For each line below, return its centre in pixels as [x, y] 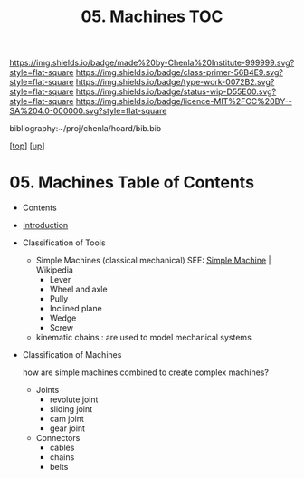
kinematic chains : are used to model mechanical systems [143, 338]
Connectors [58, 438]
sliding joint [71, 409]
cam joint [66, 419]
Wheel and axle [78, 289]
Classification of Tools [64, 243]
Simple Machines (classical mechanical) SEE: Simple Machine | [153, 261]
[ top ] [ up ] [27, 146]
